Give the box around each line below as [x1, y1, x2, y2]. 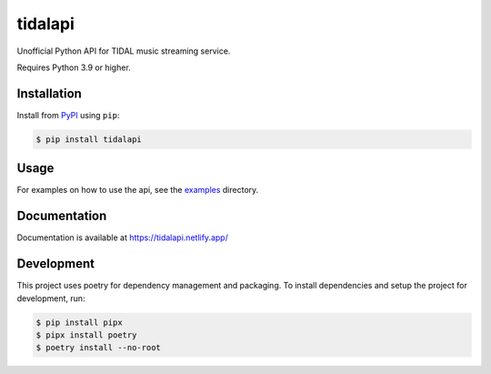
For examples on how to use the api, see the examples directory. [16, 185, 259, 196]
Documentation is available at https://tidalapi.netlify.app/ [16, 232, 229, 243]
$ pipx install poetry [35, 329, 137, 340]
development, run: [16, 292, 85, 304]
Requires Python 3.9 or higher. [16, 62, 131, 73]
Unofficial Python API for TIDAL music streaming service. [16, 45, 231, 56]
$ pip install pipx [35, 317, 123, 328]
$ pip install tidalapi [35, 134, 143, 145]
